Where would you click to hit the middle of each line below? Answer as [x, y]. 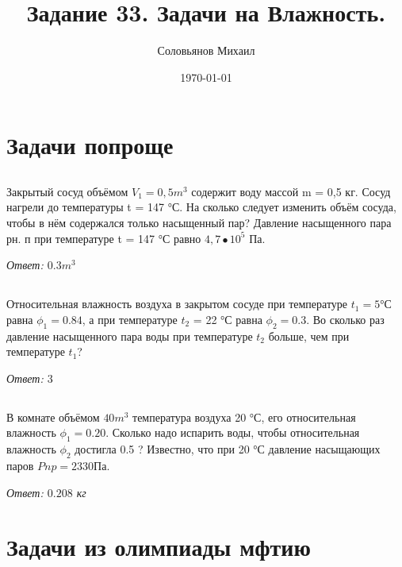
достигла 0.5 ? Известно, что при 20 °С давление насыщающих [228, 449]
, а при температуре [130, 319]
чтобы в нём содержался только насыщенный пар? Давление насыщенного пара [199, 223]
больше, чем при [309, 336]
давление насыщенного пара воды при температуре [130, 336]
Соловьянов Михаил [206, 50]
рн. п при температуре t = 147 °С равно [104, 238]
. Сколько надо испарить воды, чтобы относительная [233, 432]
